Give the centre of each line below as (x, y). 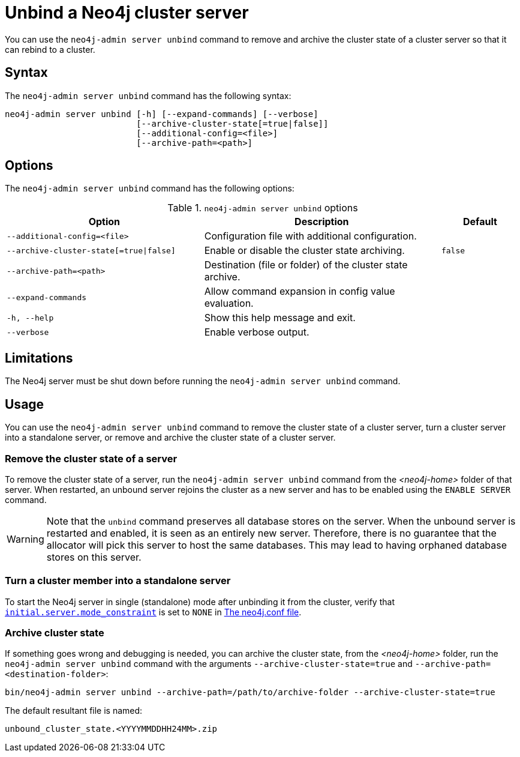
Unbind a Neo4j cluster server (127, 13)
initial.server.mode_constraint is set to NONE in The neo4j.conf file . (153, 612)
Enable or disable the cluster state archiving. (304, 251)
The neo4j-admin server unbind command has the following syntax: (148, 95)
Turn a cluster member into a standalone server (118, 581)
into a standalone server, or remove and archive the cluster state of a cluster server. (170, 438)
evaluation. (229, 303)
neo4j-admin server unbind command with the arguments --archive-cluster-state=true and (209, 664)
